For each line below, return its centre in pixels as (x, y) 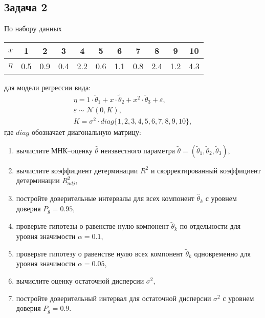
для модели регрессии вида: (48, 87)
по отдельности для (210, 226)
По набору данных (33, 28)
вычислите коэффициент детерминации (77, 170)
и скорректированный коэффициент (206, 170)
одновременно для (222, 253)
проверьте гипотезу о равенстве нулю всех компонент (100, 253)
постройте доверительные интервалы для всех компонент (105, 198)
